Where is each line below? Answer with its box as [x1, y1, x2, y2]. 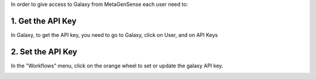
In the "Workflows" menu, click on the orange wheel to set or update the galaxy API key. [11, 62, 224, 69]
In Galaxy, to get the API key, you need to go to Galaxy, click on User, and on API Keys [11, 31, 218, 38]
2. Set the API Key [11, 47, 77, 57]
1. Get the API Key [11, 16, 77, 26]
